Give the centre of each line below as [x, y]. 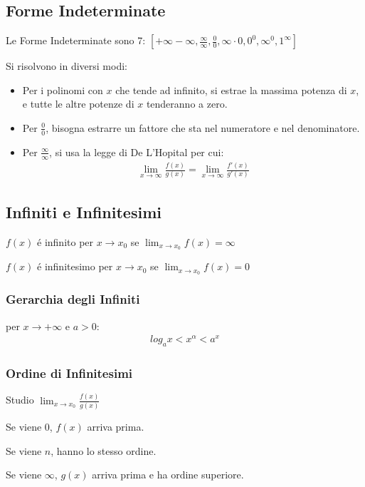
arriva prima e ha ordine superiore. [168, 475]
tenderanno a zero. [187, 104]
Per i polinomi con [63, 89]
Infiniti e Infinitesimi [84, 211]
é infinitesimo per [75, 266]
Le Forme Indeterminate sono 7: [76, 40]
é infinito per [65, 241]
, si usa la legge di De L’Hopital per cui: [137, 152]
